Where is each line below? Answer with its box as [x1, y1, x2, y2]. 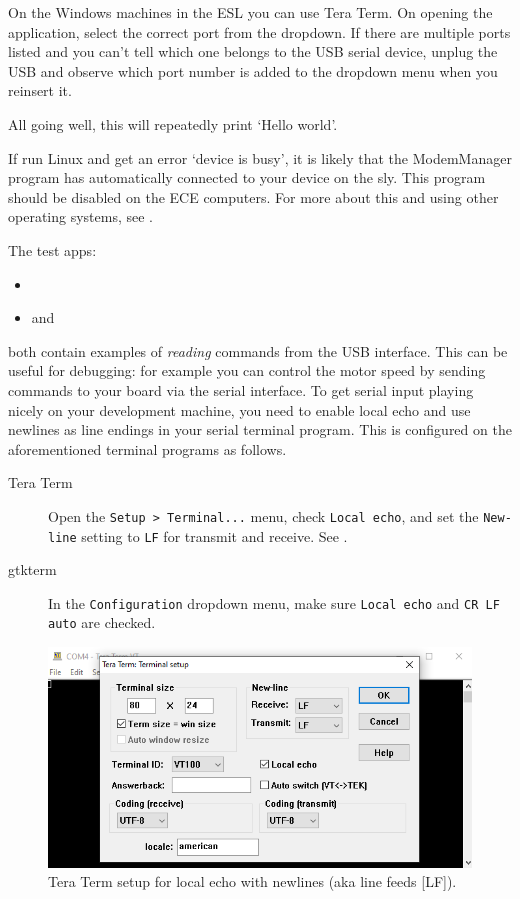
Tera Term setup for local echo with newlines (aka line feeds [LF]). [48, 871, 457, 892]
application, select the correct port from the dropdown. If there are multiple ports [8, 21, 511, 42]
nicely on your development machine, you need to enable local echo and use [8, 399, 471, 420]
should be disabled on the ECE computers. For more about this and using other [8, 186, 499, 207]
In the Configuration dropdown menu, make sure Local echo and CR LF [48, 592, 500, 613]
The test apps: [8, 239, 97, 260]
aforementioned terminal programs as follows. [8, 438, 287, 459]
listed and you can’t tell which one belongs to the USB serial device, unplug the [8, 41, 498, 62]
